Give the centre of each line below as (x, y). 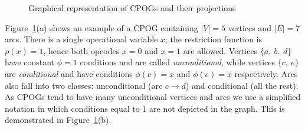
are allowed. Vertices (220, 50)
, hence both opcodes (81, 50)
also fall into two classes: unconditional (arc (84, 85)
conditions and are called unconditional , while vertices (178, 62)
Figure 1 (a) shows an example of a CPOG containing (101, 27)
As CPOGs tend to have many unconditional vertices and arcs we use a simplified (153, 97)
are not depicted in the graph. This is (217, 108)
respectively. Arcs (266, 73)
